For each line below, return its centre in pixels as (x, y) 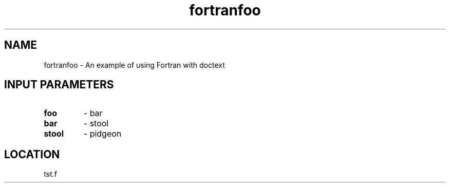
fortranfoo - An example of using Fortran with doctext (134, 65)
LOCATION (32, 154)
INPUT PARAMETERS (59, 85)
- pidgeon (102, 134)
